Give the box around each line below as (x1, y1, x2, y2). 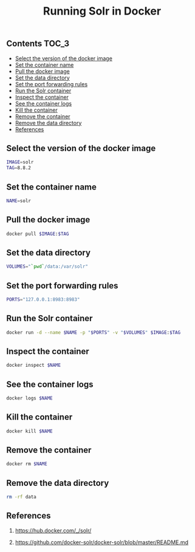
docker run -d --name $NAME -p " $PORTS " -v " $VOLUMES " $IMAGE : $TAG (6, 329, 181, 335)
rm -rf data (6, 494, 36, 500)
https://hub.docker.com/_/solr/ (15, 526, 92, 534)
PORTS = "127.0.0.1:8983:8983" (6, 296, 80, 303)
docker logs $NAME (6, 395, 53, 401)
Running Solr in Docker (43, 4, 162, 18)
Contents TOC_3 (6, 38, 70, 49)
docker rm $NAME (6, 461, 47, 467)
